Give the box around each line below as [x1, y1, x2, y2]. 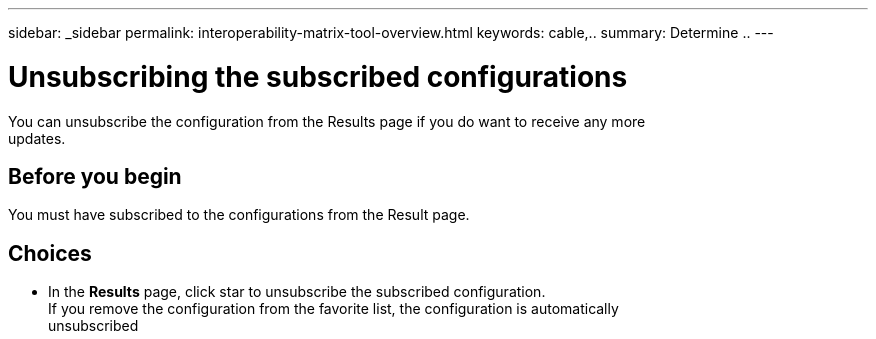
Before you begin [8, 163, 182, 189]
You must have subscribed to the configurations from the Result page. [8, 206, 470, 224]
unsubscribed [48, 317, 139, 335]
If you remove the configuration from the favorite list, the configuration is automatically [48, 300, 619, 318]
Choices [8, 240, 92, 266]
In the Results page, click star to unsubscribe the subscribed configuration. [48, 283, 546, 301]
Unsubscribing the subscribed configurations [8, 59, 628, 94]
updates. [8, 129, 66, 147]
